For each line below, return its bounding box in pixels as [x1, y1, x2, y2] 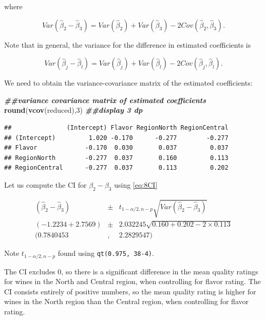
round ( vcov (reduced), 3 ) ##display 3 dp [4, 105, 143, 115]
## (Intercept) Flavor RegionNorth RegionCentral [4, 124, 229, 131]
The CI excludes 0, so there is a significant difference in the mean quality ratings [4, 266, 258, 276]
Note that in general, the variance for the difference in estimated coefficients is [4, 39, 251, 50]
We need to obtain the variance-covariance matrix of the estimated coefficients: [4, 77, 253, 88]
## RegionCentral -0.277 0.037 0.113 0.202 [4, 164, 229, 172]
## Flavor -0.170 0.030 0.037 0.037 [4, 144, 229, 152]
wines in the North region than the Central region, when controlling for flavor [4, 296, 249, 307]
